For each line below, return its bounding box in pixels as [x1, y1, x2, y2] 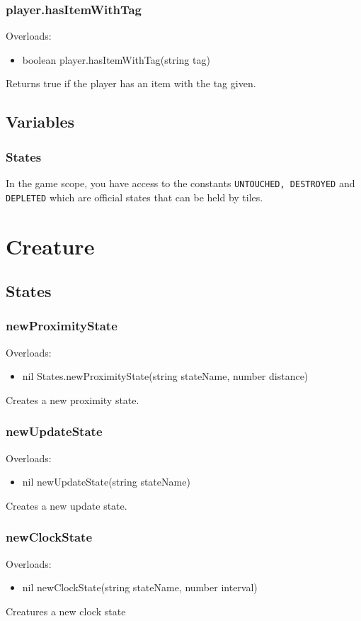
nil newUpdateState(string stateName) [22, 474, 190, 489]
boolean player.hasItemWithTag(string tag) [22, 52, 210, 67]
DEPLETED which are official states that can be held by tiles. [6, 189, 263, 204]
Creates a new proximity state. [6, 392, 139, 407]
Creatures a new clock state [6, 603, 126, 618]
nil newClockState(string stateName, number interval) [22, 580, 258, 595]
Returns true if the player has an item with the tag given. [6, 76, 256, 91]
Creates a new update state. [6, 498, 127, 513]
